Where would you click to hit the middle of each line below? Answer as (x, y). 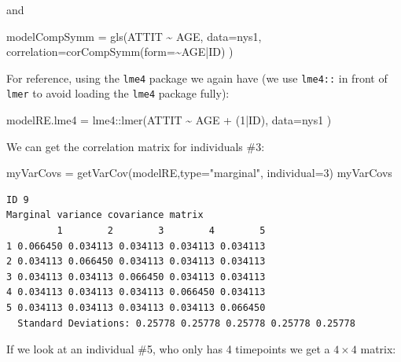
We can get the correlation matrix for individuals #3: (136, 146)
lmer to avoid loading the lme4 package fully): (118, 93)
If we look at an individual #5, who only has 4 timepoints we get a (168, 349)
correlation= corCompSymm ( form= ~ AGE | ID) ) (120, 52)
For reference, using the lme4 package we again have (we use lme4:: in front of (197, 78)
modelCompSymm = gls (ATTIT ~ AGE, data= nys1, (134, 36)
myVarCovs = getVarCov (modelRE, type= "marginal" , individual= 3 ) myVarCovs (199, 173)
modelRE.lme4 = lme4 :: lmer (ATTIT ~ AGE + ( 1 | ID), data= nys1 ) (169, 120)
